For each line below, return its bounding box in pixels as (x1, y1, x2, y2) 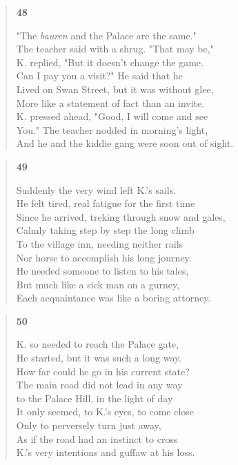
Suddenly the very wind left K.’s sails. (16, 182, 177, 197)
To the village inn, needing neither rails (16, 236, 184, 250)
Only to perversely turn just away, (16, 418, 161, 433)
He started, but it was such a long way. (16, 350, 182, 365)
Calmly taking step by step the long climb (16, 223, 195, 237)
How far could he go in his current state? (16, 364, 190, 378)
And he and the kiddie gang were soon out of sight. (16, 136, 234, 150)
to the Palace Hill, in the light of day (16, 390, 173, 405)
